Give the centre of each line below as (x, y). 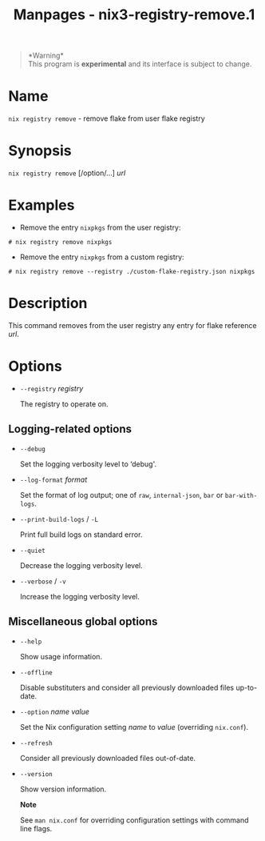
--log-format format (53, 479)
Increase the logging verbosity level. (79, 596)
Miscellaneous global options (83, 622)
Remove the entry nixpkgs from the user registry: (100, 227)
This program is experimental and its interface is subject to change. (140, 64)
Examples (42, 205)
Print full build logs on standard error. (81, 535)
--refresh (36, 743)
